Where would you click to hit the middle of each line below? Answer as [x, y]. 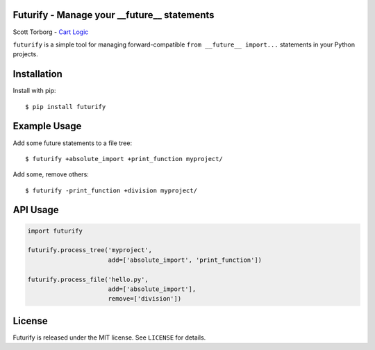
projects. [25, 54]
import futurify [55, 231]
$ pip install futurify [66, 107]
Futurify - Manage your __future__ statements [114, 15]
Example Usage [47, 126]
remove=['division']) [145, 299]
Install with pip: [34, 91]
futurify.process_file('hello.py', [88, 279]
